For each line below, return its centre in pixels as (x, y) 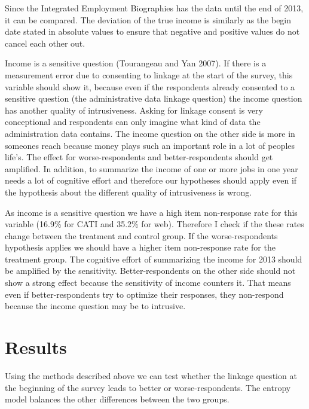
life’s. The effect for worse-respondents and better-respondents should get (139, 157)
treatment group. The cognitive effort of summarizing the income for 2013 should (154, 259)
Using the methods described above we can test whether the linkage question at (151, 375)
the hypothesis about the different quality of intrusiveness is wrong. (129, 192)
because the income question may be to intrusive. (95, 306)
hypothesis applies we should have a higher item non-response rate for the (140, 247)
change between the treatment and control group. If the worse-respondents (141, 235)
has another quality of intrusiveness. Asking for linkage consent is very (134, 110)
